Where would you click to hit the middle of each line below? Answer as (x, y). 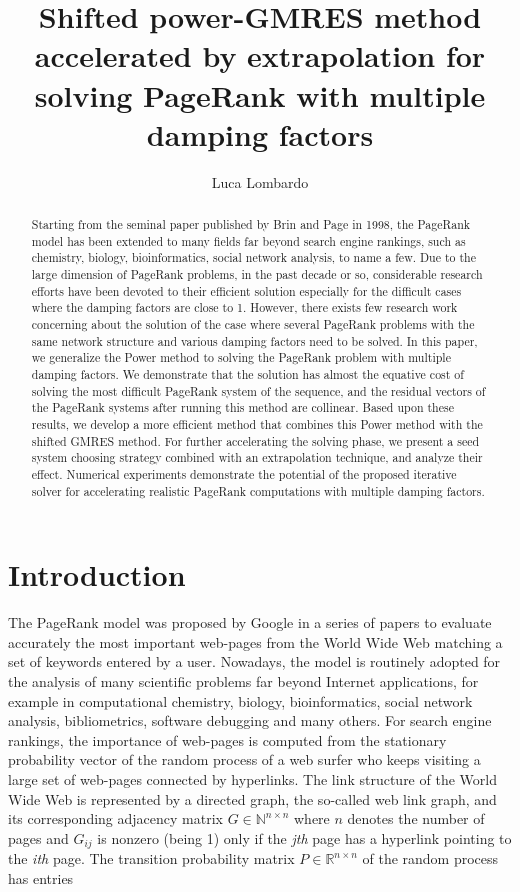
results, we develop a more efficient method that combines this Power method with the (257, 423)
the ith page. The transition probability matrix (151, 858)
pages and (38, 837)
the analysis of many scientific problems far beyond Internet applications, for (243, 680)
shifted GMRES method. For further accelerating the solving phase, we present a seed (255, 440)
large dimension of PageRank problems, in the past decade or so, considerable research (257, 274)
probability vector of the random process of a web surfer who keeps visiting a (244, 759)
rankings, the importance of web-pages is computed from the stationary (227, 739)
